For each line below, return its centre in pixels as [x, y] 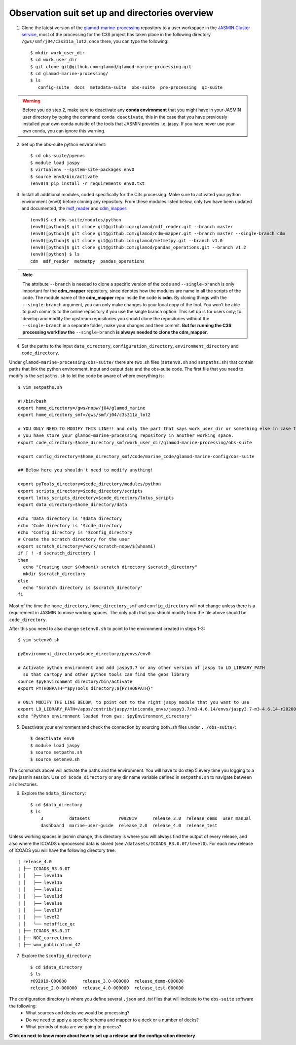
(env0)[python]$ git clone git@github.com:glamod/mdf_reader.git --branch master [132, 227]
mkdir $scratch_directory [54, 574]
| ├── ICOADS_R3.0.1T [44, 931]
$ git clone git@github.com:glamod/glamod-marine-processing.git [111, 66]
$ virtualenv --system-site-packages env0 [82, 170]
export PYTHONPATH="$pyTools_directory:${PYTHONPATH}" [86, 689]
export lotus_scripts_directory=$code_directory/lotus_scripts [96, 498]
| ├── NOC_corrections [45, 938]
